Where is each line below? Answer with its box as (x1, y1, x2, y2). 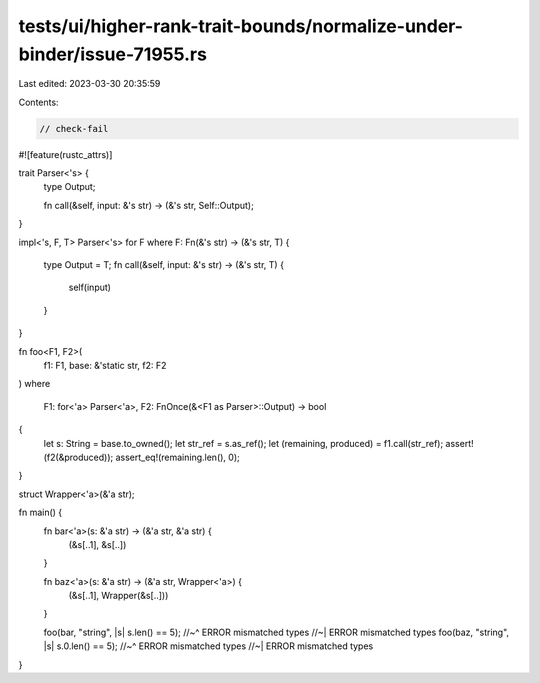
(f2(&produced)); (43, 451, 114, 463)
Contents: (18, 96, 59, 108)
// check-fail (39, 123, 109, 134)
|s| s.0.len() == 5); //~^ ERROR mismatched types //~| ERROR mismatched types (43, 640, 374, 652)
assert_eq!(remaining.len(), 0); (115, 451, 240, 463)
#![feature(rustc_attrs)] (18, 148, 113, 160)
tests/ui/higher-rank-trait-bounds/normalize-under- (18, 15, 464, 37)
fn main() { (18, 506, 63, 519)
